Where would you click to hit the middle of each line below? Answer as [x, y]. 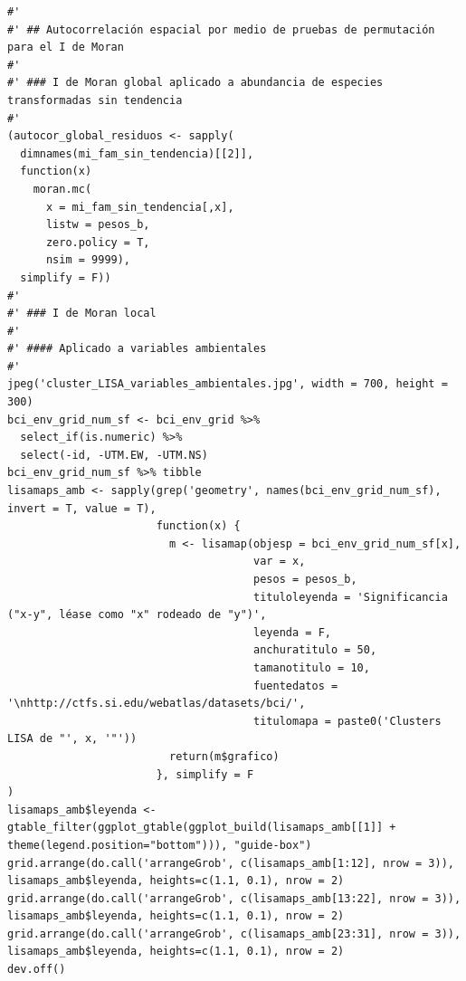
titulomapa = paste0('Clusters [347, 721]
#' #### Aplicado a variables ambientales [137, 349]
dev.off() [37, 970]
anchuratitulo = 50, [315, 650]
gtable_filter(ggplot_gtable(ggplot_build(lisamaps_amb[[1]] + [202, 828]
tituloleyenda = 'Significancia [351, 597]
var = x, [280, 562]
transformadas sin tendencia [95, 100]
